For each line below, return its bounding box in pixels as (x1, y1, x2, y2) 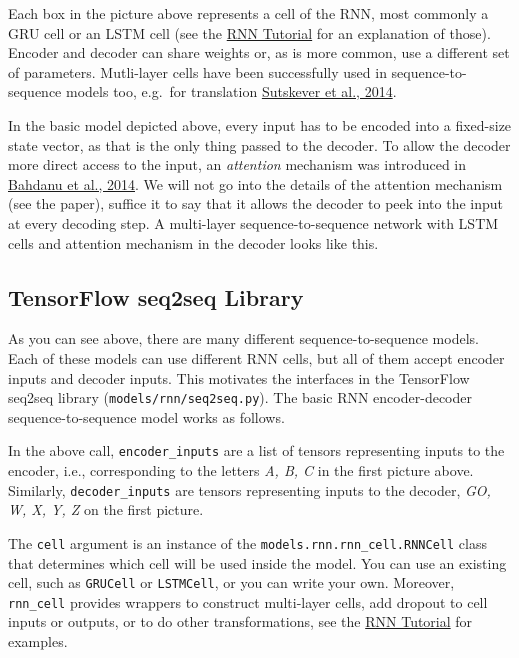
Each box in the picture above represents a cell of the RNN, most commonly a (8, 3, 489, 23)
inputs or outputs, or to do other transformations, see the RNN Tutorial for (8, 611, 473, 632)
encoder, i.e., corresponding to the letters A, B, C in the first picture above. (8, 460, 474, 481)
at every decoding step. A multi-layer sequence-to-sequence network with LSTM (8, 212, 499, 233)
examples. (8, 631, 68, 652)
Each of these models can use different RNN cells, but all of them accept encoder (8, 347, 505, 368)
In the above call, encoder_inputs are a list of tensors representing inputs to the (8, 440, 505, 461)
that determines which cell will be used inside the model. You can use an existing (8, 552, 507, 573)
